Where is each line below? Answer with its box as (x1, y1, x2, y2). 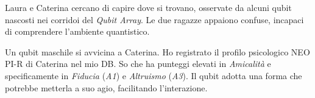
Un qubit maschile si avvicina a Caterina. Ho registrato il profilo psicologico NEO (5, 45, 310, 58)
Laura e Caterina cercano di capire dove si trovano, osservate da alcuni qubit (5, 1, 292, 13)
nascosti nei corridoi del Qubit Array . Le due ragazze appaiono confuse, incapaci (5, 13, 304, 26)
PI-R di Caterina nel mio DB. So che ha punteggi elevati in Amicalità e (5, 57, 271, 70)
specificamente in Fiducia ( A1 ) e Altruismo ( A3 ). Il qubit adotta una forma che (5, 69, 302, 82)
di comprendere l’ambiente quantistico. (5, 25, 150, 38)
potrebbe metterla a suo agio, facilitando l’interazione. (5, 81, 208, 94)
